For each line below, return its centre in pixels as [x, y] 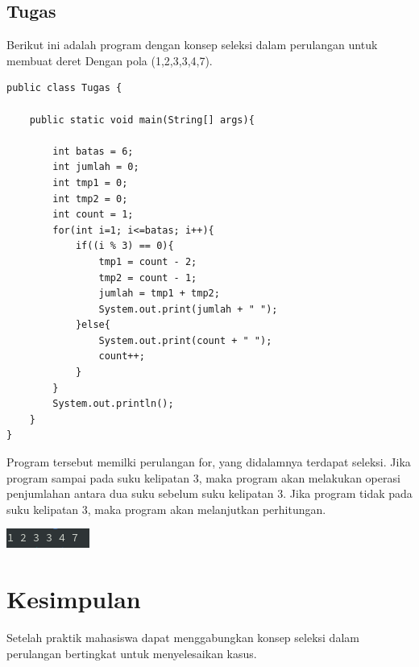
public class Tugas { [64, 88]
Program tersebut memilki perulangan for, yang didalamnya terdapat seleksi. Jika [209, 462]
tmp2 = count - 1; [148, 278]
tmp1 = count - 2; [148, 261]
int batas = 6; [93, 151]
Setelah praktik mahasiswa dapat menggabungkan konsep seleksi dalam [183, 638]
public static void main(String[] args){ [142, 120]
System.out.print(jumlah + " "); [188, 309]
